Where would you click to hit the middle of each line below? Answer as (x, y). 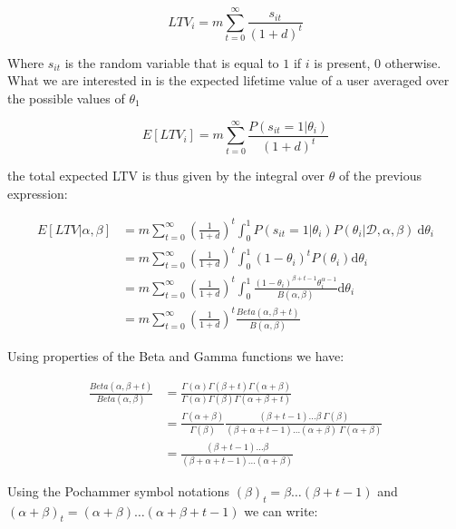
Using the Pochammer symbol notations (119, 490)
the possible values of (66, 98)
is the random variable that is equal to (172, 62)
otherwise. (413, 62)
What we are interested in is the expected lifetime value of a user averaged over (228, 80)
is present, (342, 62)
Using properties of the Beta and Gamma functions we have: (176, 356)
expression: (38, 193)
